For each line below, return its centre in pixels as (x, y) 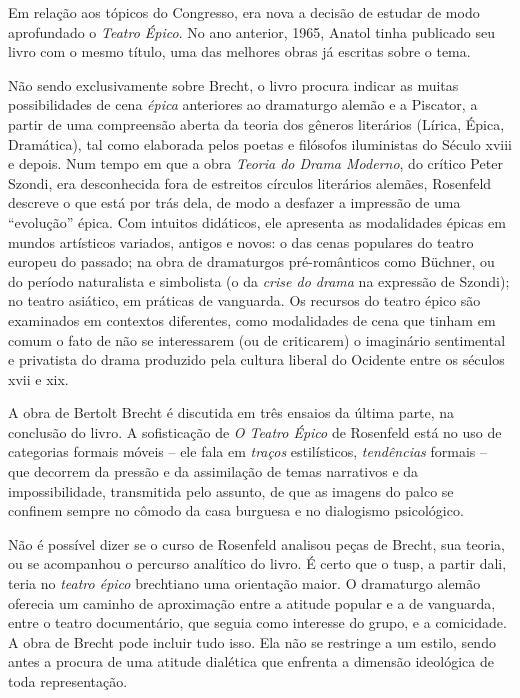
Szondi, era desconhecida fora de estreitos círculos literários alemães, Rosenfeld (250, 182)
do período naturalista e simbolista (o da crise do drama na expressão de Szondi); (259, 280)
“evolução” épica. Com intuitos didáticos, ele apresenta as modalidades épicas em (257, 221)
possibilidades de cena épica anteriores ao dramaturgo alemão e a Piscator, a (243, 104)
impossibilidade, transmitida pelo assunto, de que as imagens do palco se (231, 490)
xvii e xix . (38, 378)
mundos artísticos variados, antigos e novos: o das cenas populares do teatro (241, 241)
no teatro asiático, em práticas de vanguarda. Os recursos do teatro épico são (244, 300)
